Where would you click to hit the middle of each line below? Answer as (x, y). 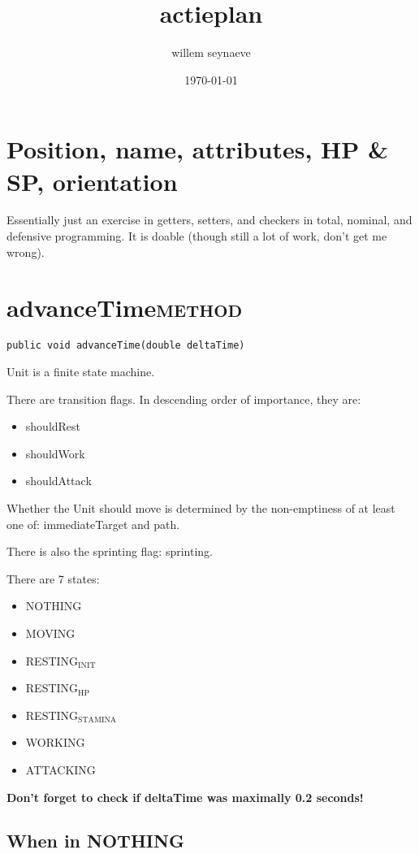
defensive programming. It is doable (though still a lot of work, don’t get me (197, 236)
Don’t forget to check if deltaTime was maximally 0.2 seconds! (185, 797)
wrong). (26, 251)
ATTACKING (60, 769)
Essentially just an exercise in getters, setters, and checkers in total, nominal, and (209, 220)
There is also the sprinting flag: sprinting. (110, 551)
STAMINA (97, 720)
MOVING (50, 633)
